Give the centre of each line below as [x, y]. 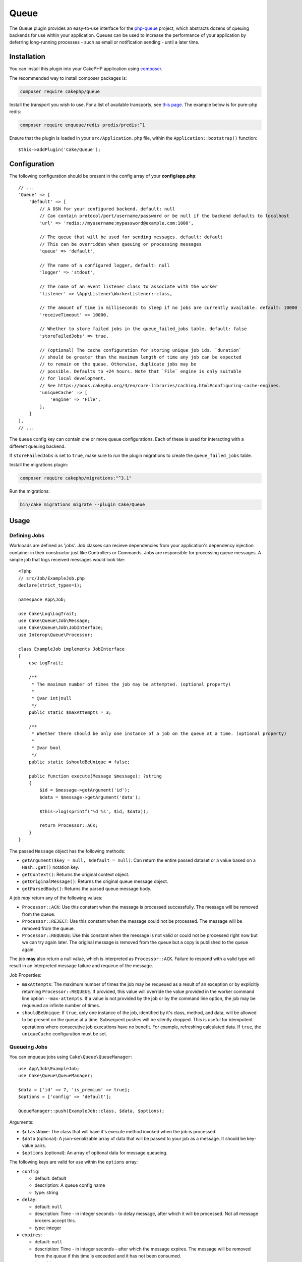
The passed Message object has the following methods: [67, 851]
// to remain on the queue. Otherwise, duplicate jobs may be [118, 364]
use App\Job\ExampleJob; [49, 1068]
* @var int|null [51, 698]
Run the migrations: [29, 491]
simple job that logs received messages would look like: [67, 559]
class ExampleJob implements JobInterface [72, 649]
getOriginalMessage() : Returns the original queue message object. [95, 881]
